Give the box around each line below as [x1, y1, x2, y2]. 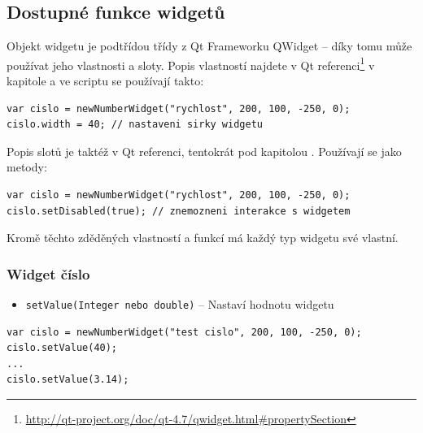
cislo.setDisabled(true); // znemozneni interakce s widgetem [7, 205, 351, 217]
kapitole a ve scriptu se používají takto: [7, 72, 204, 89]
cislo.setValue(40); [7, 342, 118, 354]
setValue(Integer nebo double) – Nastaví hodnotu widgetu [25, 296, 334, 313]
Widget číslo [7, 263, 90, 284]
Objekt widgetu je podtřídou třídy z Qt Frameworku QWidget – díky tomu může [7, 37, 412, 54]
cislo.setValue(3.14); [7, 374, 129, 386]
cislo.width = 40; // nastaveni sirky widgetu [7, 119, 263, 131]
